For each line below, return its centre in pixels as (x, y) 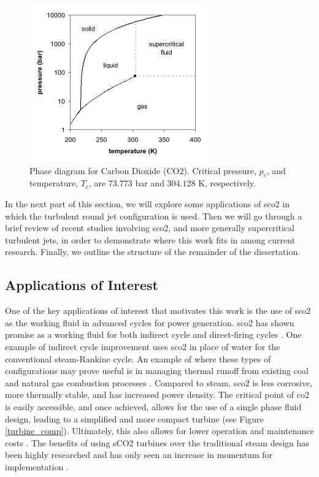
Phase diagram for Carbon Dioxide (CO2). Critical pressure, (143, 170)
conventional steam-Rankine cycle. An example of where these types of (138, 358)
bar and (150, 183)
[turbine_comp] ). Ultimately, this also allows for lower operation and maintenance (159, 431)
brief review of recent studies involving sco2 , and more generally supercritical (150, 228)
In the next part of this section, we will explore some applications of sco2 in (147, 203)
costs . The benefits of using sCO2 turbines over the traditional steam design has (157, 442)
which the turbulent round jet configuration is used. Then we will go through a (154, 216)
